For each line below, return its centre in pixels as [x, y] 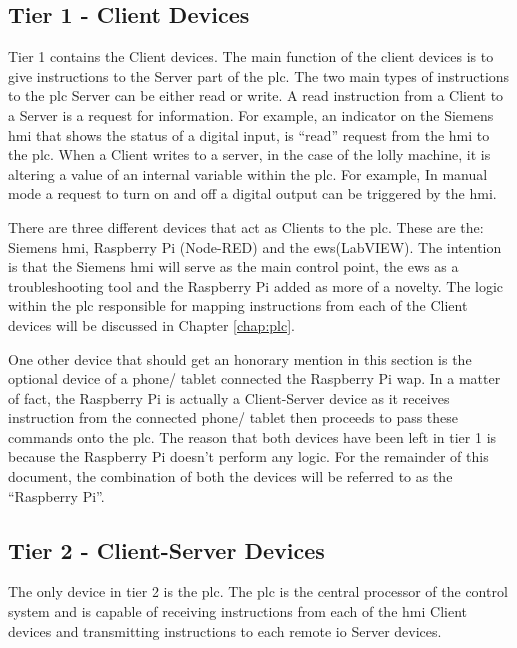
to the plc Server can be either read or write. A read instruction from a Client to [256, 95]
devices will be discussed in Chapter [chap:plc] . [151, 324]
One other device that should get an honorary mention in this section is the [240, 358]
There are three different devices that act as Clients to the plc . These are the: [246, 226]
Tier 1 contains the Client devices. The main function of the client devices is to [251, 56]
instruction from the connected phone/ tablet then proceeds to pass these [233, 417]
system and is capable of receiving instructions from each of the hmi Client [237, 611]
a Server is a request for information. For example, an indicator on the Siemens [251, 114]
